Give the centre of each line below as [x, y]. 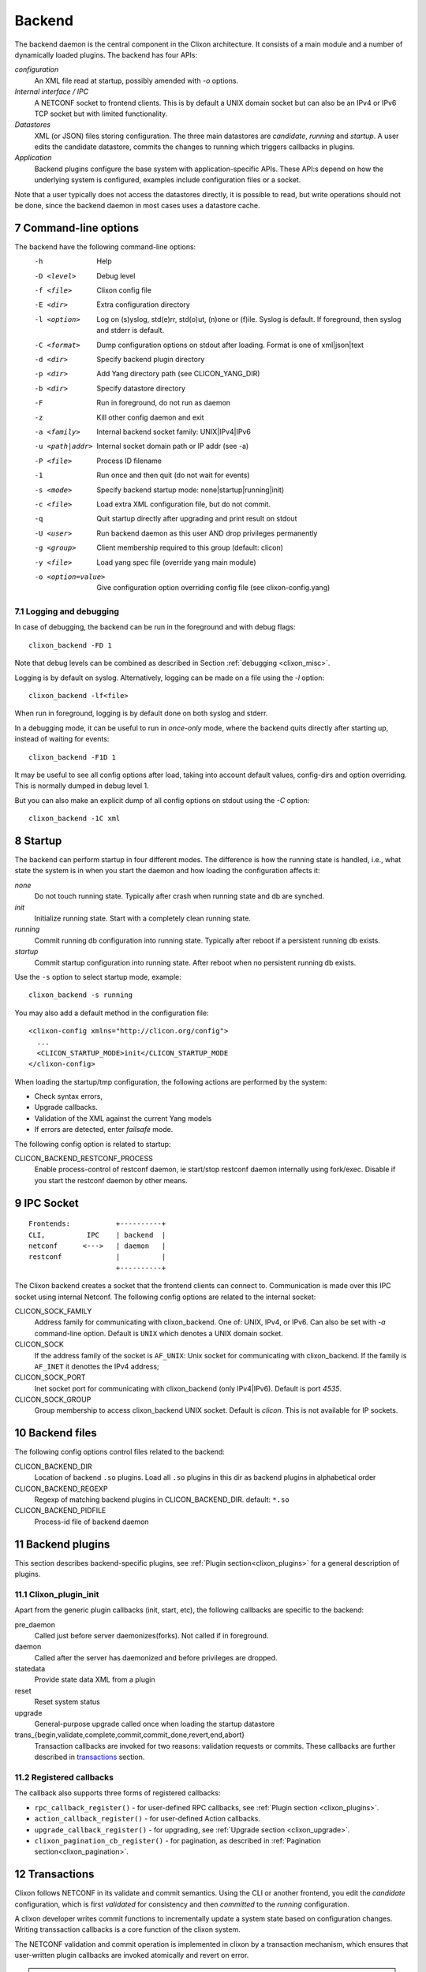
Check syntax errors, [68, 1096]
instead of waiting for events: [62, 739]
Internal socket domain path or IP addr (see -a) [173, 446]
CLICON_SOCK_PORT [50, 1377]
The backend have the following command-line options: [105, 246]
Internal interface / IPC [52, 92]
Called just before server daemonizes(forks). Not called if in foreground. [151, 1635]
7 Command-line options [77, 228]
